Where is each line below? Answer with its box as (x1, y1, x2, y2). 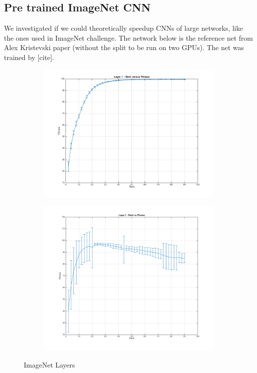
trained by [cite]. (4, 52, 54, 62)
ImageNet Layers (24, 359, 75, 370)
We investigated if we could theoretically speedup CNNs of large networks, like (4, 23, 243, 33)
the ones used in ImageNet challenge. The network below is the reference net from (4, 32, 253, 43)
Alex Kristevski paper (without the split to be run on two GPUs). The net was (4, 42, 244, 53)
